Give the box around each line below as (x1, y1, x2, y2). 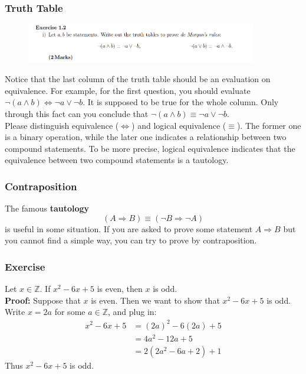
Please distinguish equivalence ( (5, 119, 119, 131)
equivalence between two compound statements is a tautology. (5, 154, 229, 166)
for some (54, 305, 85, 318)
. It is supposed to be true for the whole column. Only (83, 96, 279, 108)
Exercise (5, 259, 45, 274)
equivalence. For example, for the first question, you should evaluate (5, 84, 251, 96)
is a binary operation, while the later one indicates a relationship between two (5, 131, 287, 143)
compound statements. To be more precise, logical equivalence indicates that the (5, 142, 295, 154)
